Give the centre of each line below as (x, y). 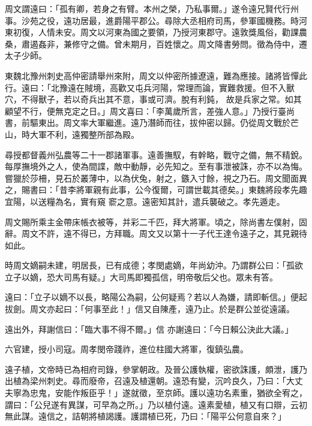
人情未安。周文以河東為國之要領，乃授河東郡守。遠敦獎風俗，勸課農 (172, 32)
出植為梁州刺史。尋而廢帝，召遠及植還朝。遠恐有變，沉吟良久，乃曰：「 (145, 381)
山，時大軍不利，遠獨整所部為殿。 (72, 134)
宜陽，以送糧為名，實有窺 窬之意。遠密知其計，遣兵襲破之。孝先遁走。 (145, 201)
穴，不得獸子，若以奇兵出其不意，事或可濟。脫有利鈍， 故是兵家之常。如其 (153, 99)
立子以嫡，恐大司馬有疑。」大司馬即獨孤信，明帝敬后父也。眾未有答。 (141, 277)
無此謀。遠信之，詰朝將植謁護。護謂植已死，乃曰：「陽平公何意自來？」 (145, 416)
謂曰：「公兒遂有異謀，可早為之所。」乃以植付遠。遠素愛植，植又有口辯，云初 (156, 404)
